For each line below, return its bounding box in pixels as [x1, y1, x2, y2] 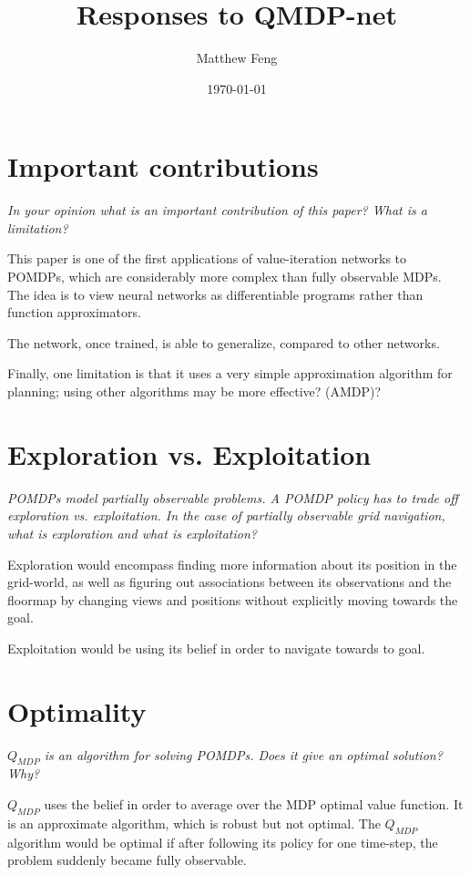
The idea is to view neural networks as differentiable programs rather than [7, 284, 424, 304]
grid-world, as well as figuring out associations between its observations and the [7, 572, 452, 592]
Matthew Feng [196, 48, 278, 67]
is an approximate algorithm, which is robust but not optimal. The [7, 813, 381, 832]
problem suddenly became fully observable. [7, 850, 247, 870]
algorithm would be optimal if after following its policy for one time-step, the [7, 832, 438, 851]
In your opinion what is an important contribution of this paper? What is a [7, 201, 427, 220]
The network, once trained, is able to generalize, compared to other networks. [7, 333, 440, 352]
